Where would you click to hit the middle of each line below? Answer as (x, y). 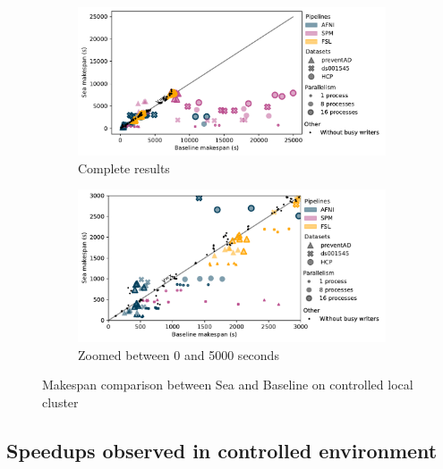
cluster (60, 402)
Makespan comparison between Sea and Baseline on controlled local (228, 385)
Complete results (124, 167)
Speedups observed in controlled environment (222, 450)
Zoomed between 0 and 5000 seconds (179, 354)
